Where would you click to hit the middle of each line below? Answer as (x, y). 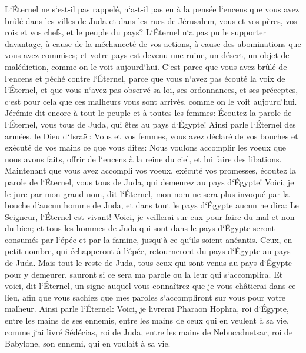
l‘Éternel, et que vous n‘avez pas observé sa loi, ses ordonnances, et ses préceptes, (152, 90)
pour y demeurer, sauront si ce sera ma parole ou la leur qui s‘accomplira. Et (144, 274)
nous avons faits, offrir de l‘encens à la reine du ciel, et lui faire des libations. (143, 159)
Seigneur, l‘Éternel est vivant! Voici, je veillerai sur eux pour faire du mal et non (150, 216)
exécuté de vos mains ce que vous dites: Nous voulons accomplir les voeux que (146, 147)
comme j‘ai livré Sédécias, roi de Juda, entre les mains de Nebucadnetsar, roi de (149, 332)
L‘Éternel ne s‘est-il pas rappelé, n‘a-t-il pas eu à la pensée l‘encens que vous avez (152, 9)
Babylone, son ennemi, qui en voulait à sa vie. (88, 343)
